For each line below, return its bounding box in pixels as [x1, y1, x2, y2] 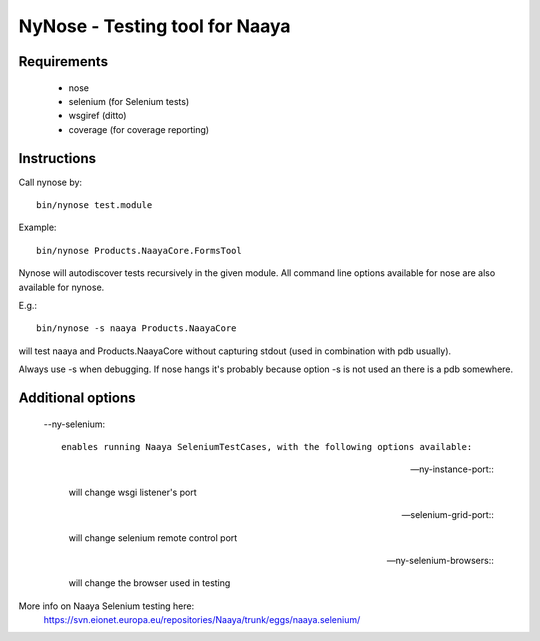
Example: [18, 221, 57, 234]
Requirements [18, 53, 109, 70]
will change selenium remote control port [68, 531, 238, 544]
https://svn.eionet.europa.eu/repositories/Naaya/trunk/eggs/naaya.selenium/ [43, 614, 361, 626]
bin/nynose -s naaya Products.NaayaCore [36, 323, 237, 334]
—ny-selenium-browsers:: [386, 554, 494, 566]
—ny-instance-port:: [410, 463, 494, 475]
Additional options [18, 389, 136, 406]
